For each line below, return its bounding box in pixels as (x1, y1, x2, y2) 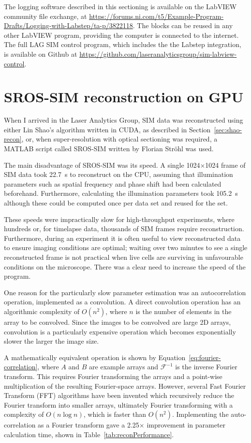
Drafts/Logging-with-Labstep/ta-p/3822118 (4, 20, 133, 31)
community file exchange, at (4, 11, 87, 21)
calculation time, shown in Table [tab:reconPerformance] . (4, 429, 174, 439)
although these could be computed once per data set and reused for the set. (4, 198, 228, 208)
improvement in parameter (147, 420, 226, 430)
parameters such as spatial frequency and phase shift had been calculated (4, 178, 221, 189)
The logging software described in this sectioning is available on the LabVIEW (4, 1, 237, 11)
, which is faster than (83, 409, 147, 419)
